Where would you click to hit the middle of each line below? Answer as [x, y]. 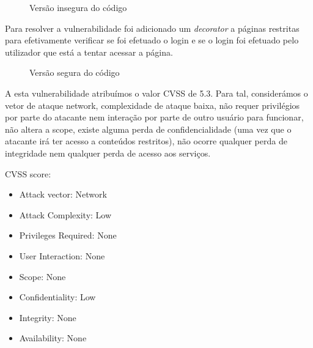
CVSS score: [28, 173]
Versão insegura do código [78, 7]
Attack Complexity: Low [65, 214]
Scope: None [42, 276]
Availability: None [53, 338]
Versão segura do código [75, 72]
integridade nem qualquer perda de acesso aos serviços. [108, 153]
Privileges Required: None [68, 235]
